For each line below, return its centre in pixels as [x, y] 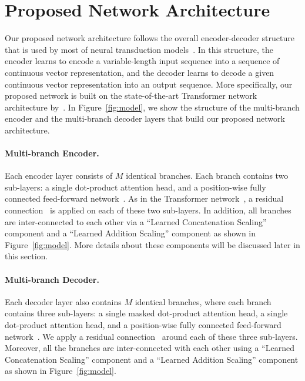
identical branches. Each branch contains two [207, 176]
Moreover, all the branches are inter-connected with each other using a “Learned [150, 348]
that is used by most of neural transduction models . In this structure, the [139, 49]
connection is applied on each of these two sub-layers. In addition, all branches [148, 210]
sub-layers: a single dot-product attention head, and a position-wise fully [135, 187]
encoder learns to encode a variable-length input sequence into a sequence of [142, 61]
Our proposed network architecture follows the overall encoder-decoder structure [150, 38]
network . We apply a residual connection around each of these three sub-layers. [151, 336]
